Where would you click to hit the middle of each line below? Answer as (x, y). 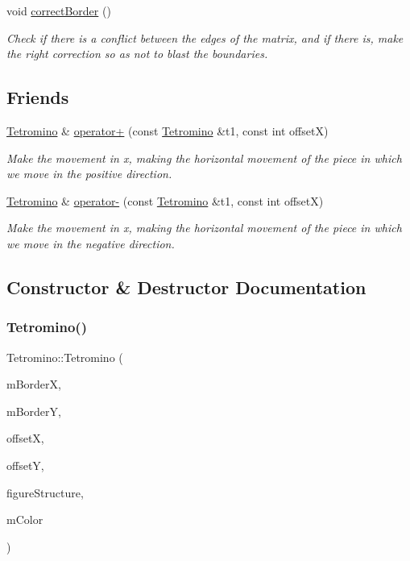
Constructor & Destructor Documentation (186, 287)
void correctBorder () (59, 10)
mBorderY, (34, 411)
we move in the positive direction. (89, 174)
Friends (38, 97)
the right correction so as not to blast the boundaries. (137, 54)
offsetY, (25, 465)
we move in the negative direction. (91, 243)
